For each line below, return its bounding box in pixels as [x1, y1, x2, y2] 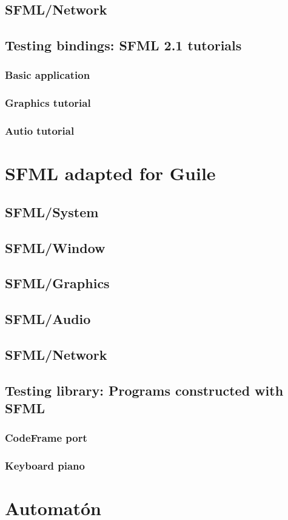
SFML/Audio [5, 309, 91, 328]
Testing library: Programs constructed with [5, 380, 284, 399]
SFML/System [5, 202, 99, 221]
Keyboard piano [5, 458, 85, 473]
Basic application [5, 67, 90, 83]
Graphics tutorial [5, 95, 91, 110]
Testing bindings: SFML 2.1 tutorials [5, 36, 242, 55]
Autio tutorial [5, 123, 75, 138]
